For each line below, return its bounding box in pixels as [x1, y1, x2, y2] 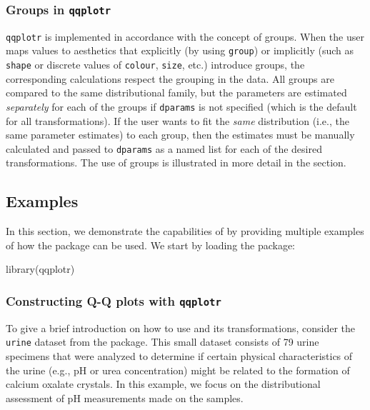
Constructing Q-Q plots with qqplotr [6, 291, 221, 309]
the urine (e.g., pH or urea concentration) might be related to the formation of [6, 362, 350, 377]
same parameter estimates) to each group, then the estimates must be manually [6, 127, 355, 142]
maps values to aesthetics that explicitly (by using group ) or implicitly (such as [6, 43, 354, 58]
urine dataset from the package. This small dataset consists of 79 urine [6, 334, 319, 349]
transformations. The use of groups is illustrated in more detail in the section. [6, 155, 346, 170]
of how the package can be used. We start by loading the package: [6, 237, 296, 252]
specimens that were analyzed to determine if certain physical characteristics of [6, 349, 353, 364]
